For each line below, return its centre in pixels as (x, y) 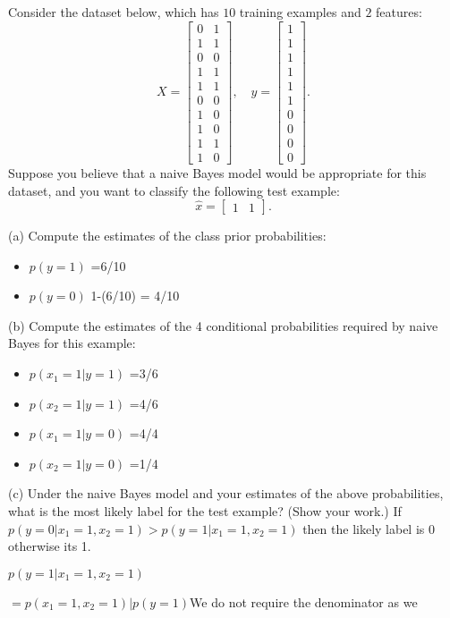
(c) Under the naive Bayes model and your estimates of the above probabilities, (226, 493)
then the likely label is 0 (369, 528)
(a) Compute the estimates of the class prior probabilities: (167, 236)
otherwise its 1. (50, 546)
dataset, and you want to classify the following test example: (174, 190)
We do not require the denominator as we (304, 601)
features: (399, 12)
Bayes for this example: (72, 343)
